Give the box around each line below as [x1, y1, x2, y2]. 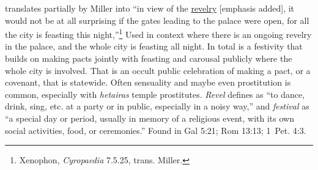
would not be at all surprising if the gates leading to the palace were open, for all [5, 13, 309, 26]
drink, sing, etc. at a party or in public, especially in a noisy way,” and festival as [5, 100, 309, 113]
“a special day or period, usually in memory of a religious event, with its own [5, 112, 294, 124]
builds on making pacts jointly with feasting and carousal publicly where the [5, 52, 292, 65]
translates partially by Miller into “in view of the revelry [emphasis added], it [5, 2, 295, 14]
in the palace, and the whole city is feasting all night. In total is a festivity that [5, 40, 303, 53]
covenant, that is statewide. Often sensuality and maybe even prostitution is [5, 76, 291, 89]
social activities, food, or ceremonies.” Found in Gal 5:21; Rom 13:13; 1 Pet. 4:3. [5, 124, 306, 136]
